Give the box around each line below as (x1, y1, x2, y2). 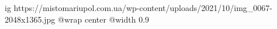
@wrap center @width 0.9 (58, 13, 150, 25)
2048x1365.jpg (5, 13, 56, 25)
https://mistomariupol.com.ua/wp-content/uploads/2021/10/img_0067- (13, 2, 273, 13)
